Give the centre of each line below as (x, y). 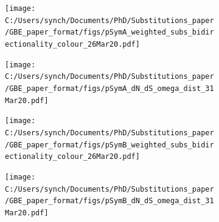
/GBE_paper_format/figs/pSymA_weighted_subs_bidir (109, 32)
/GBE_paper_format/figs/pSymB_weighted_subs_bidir (109, 145)
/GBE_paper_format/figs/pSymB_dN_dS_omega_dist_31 (109, 201)
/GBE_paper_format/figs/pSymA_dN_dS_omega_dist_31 (109, 88)
